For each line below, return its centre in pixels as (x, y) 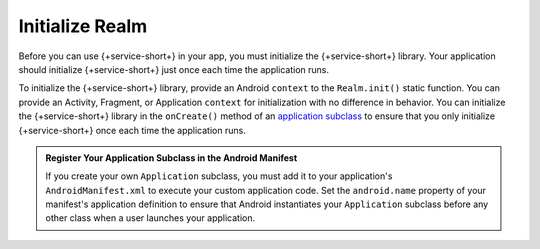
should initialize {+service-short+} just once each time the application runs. (174, 69)
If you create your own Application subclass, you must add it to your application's (219, 176)
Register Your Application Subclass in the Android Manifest (171, 157)
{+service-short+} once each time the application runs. (132, 130)
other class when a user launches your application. (150, 218)
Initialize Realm (83, 26)
